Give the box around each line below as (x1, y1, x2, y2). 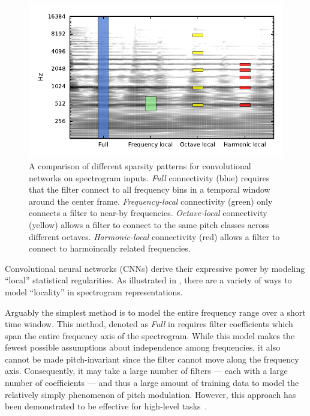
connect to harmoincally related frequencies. (29, 242, 191, 255)
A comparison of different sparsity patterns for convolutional (29, 159, 251, 172)
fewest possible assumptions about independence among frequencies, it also (5, 341, 281, 354)
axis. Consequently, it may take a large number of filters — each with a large (5, 364, 288, 377)
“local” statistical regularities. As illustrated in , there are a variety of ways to (5, 274, 292, 286)
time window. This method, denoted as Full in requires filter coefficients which (5, 318, 293, 330)
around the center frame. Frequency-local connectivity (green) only (29, 194, 273, 207)
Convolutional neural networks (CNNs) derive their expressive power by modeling (5, 262, 305, 274)
